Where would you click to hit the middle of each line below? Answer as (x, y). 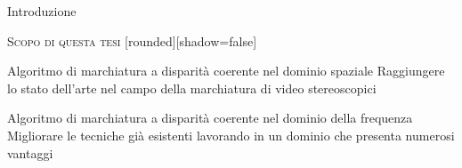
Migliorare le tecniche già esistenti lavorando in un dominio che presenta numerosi (231, 135)
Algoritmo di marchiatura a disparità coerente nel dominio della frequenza (210, 118)
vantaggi (30, 152)
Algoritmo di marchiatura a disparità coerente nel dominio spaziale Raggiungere (226, 71)
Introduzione (42, 11)
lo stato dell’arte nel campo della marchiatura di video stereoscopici (192, 88)
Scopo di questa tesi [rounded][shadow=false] (132, 40)
